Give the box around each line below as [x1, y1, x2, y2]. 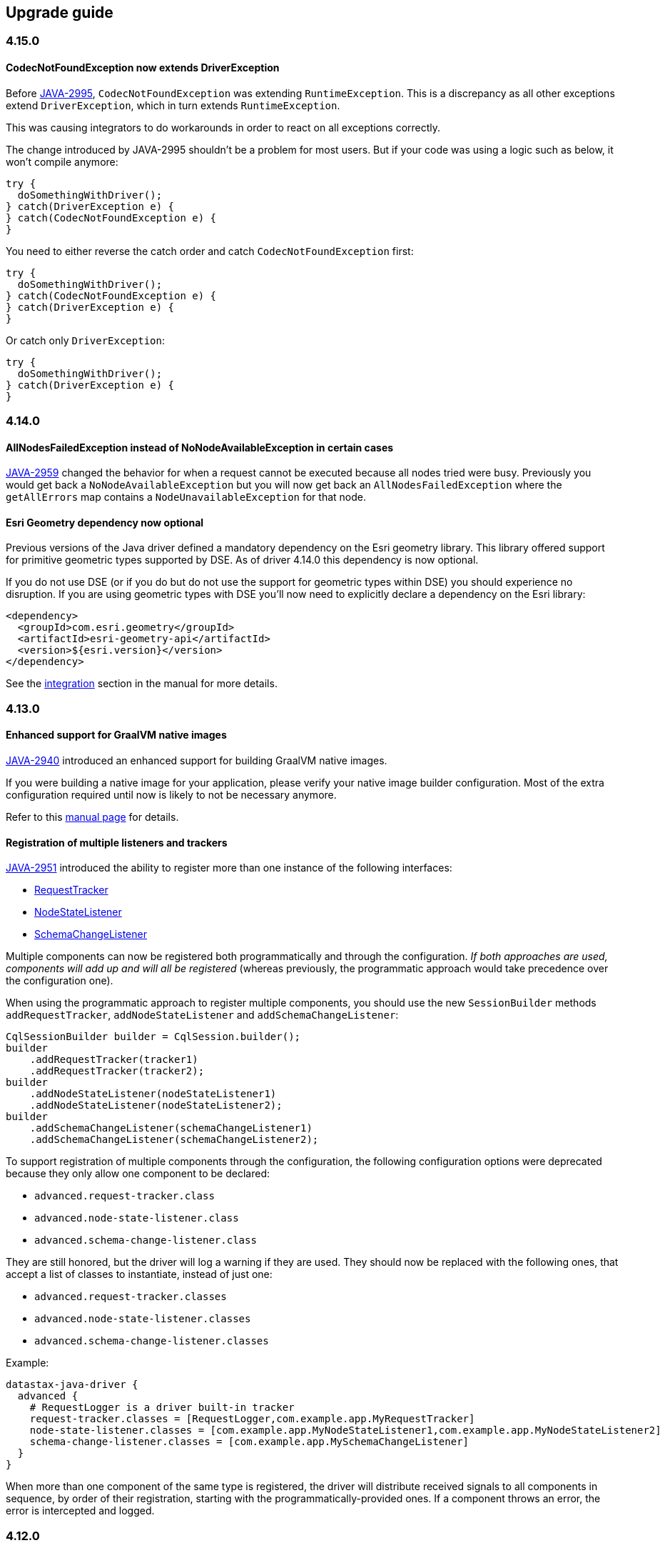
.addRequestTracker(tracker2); [29, 1065, 205, 1077]
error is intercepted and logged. [6, 1504, 155, 1517]
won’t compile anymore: [6, 155, 118, 168]
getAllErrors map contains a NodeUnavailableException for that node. [6, 491, 366, 504]
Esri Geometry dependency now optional [6, 516, 204, 529]
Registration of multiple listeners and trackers [6, 836, 228, 849]
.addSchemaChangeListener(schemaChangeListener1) [29, 1122, 313, 1134]
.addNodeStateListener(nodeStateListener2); [29, 1099, 283, 1112]
